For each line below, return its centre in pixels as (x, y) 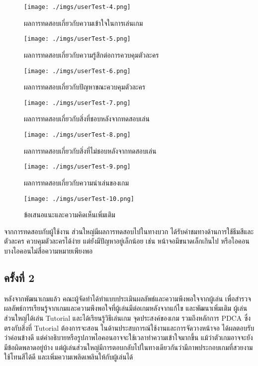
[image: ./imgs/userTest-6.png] (77, 71)
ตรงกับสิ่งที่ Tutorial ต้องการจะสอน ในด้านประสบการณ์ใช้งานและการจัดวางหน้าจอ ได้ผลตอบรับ (129, 327)
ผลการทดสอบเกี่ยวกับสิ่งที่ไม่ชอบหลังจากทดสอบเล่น (90, 150)
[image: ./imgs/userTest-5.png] (77, 39)
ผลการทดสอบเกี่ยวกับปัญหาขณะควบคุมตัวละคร (85, 87)
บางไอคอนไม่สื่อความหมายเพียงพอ (48, 250)
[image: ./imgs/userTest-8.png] (77, 135)
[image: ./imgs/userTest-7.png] (77, 103)
